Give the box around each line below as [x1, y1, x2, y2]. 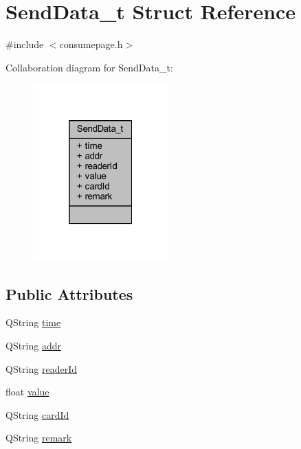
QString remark [5, 430, 72, 445]
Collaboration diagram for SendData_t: [5, 60, 173, 74]
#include [5, 37, 44, 51]
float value [5, 384, 49, 399]
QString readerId [5, 361, 77, 376]
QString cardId [5, 407, 69, 422]
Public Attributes [5, 283, 133, 304]
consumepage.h [59, 37, 123, 51]
